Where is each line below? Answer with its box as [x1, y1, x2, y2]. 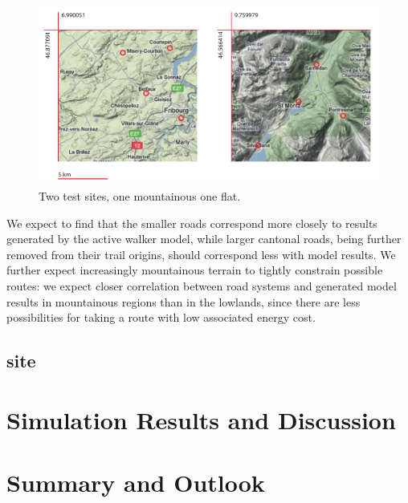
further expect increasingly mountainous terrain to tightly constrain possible [6, 262, 383, 278]
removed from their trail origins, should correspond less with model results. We [6, 245, 396, 262]
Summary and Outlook [6, 466, 265, 499]
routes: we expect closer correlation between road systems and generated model [6, 277, 397, 294]
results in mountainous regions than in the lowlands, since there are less [6, 293, 361, 310]
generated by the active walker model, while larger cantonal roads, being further [6, 230, 402, 247]
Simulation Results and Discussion [6, 403, 396, 436]
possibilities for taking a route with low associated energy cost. [6, 309, 316, 326]
